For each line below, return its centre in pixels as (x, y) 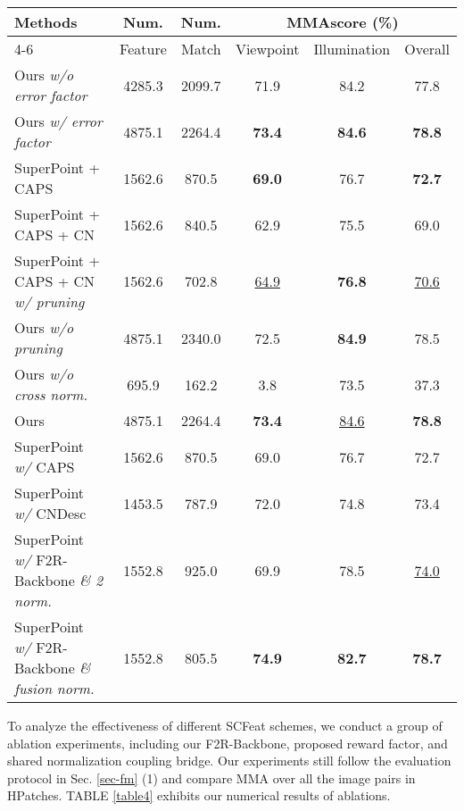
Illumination (352, 49)
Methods (46, 22)
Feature (143, 49)
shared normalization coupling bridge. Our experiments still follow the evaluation (229, 761)
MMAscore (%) (343, 22)
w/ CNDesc (50, 513)
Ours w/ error (58, 121)
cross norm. (51, 394)
